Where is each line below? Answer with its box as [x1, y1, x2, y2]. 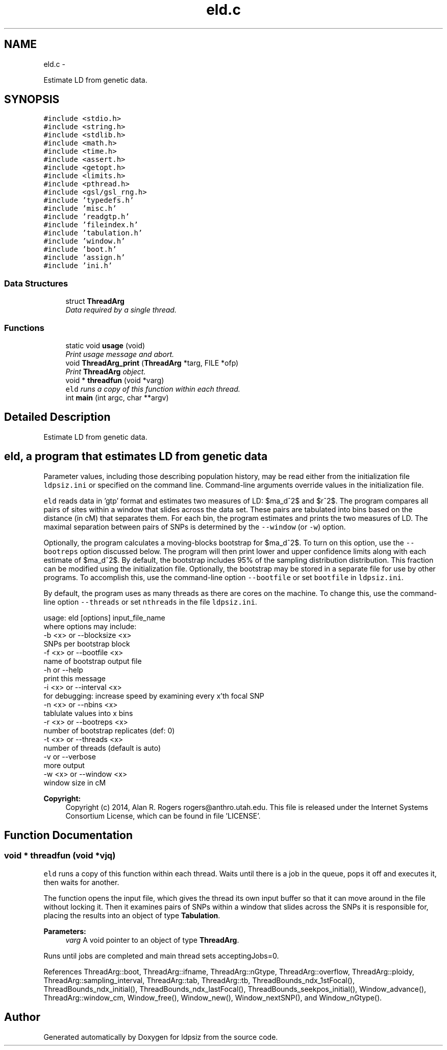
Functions [4, 322, 44, 333]
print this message [43, 674, 106, 683]
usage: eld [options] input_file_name [43, 613, 165, 622]
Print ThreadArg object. [65, 367, 146, 376]
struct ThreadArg [65, 297, 125, 306]
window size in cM [43, 778, 106, 787]
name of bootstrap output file [43, 656, 142, 665]
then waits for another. [43, 877, 119, 887]
